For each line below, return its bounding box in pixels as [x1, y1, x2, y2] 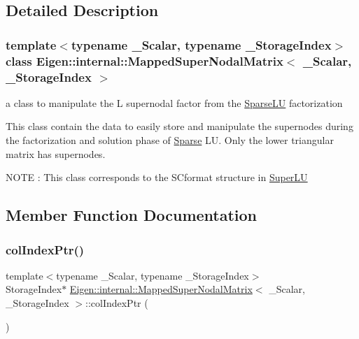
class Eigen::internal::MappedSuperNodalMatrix [6, 52, 283, 69]
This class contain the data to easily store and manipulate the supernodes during [6, 119, 353, 134]
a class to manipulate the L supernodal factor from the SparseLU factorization [6, 95, 343, 110]
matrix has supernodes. [6, 146, 106, 161]
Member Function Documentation [6, 204, 258, 226]
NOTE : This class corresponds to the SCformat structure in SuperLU [6, 170, 308, 185]
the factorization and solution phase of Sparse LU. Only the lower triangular [6, 133, 334, 147]
